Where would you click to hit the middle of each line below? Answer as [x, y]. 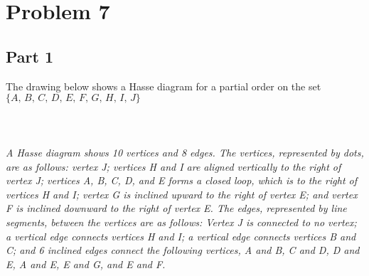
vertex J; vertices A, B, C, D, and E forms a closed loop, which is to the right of [181, 180]
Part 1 [30, 56]
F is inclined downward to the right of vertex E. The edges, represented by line [176, 208]
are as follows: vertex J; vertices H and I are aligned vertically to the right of [173, 166]
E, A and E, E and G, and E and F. [86, 264]
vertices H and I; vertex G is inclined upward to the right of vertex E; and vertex [182, 194]
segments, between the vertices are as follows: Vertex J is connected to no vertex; [181, 222]
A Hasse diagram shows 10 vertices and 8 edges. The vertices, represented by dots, [185, 152]
